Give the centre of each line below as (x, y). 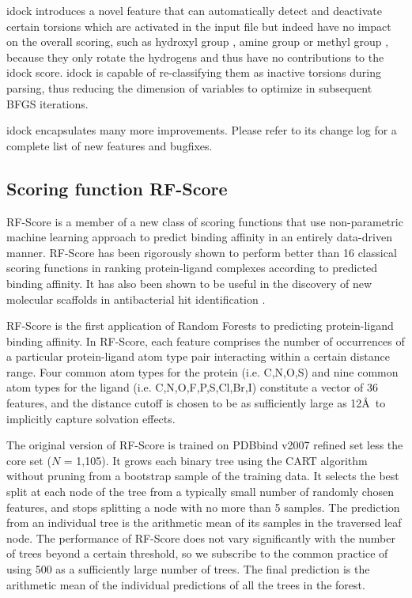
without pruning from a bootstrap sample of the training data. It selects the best (203, 476)
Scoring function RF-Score (117, 188)
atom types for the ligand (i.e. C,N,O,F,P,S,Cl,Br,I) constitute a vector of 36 (192, 387)
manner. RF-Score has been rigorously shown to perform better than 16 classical (202, 252)
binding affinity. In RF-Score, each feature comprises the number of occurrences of (206, 341)
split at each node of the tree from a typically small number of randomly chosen (200, 492)
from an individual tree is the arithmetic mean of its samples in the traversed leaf (204, 522)
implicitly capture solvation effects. (91, 418)
